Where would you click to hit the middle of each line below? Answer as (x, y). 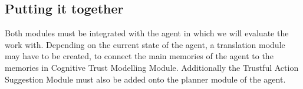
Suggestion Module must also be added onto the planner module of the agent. (145, 79)
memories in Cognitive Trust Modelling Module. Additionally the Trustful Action (152, 67)
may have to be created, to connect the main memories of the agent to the (139, 56)
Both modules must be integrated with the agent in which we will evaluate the (147, 33)
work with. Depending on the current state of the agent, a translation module (145, 44)
